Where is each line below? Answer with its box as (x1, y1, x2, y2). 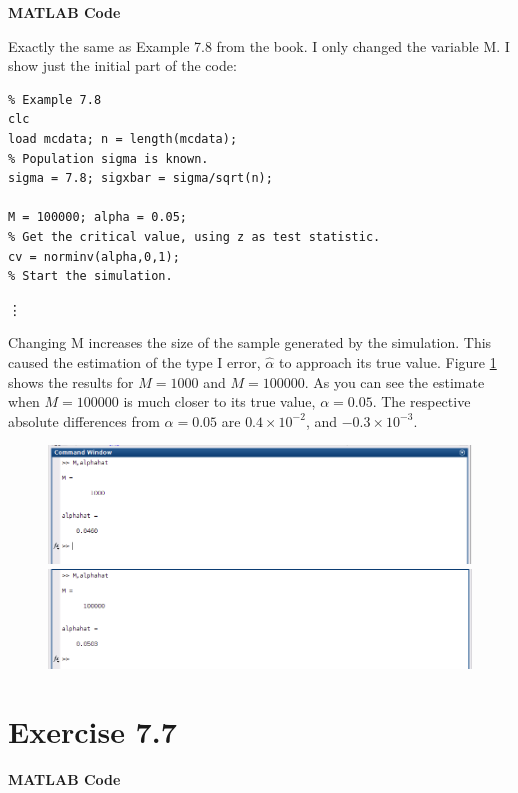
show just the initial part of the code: (8, 55, 237, 76)
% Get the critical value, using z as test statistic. (8, 229, 381, 244)
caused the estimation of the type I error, (8, 351, 261, 372)
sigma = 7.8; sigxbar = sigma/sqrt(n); (8, 171, 273, 186)
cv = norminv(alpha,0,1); (8, 249, 180, 264)
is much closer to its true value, (123, 391, 316, 412)
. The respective (372, 391, 471, 412)
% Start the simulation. (8, 269, 173, 284)
